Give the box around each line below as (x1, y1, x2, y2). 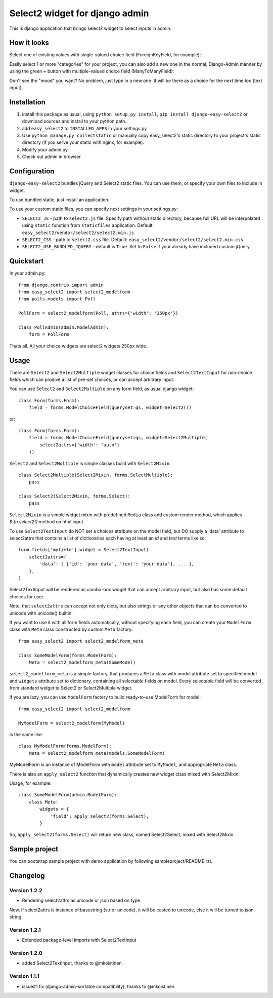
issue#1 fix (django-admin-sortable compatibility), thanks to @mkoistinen (22, 983, 174, 989)
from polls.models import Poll (18, 296, 96, 302)
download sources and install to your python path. (22, 118, 126, 124)
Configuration (9, 167, 55, 176)
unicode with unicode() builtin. (9, 610, 73, 616)
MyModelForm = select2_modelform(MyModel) (18, 720, 125, 726)
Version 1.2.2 (9, 887, 42, 894)
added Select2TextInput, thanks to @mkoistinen (22, 960, 122, 966)
